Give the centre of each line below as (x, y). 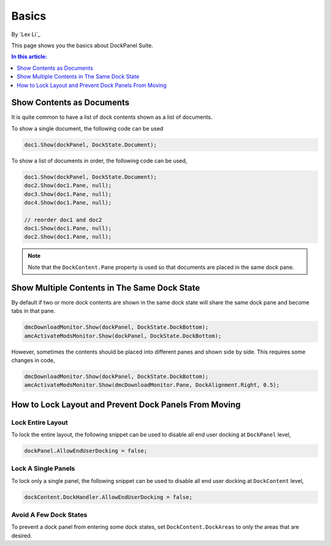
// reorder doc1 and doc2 (63, 220)
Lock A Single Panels (43, 469)
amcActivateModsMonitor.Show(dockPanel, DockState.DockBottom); (123, 336)
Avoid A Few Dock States (49, 515)
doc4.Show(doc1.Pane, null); (68, 203)
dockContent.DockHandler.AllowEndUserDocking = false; (108, 497)
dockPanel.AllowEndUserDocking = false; (86, 451)
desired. (22, 536)
